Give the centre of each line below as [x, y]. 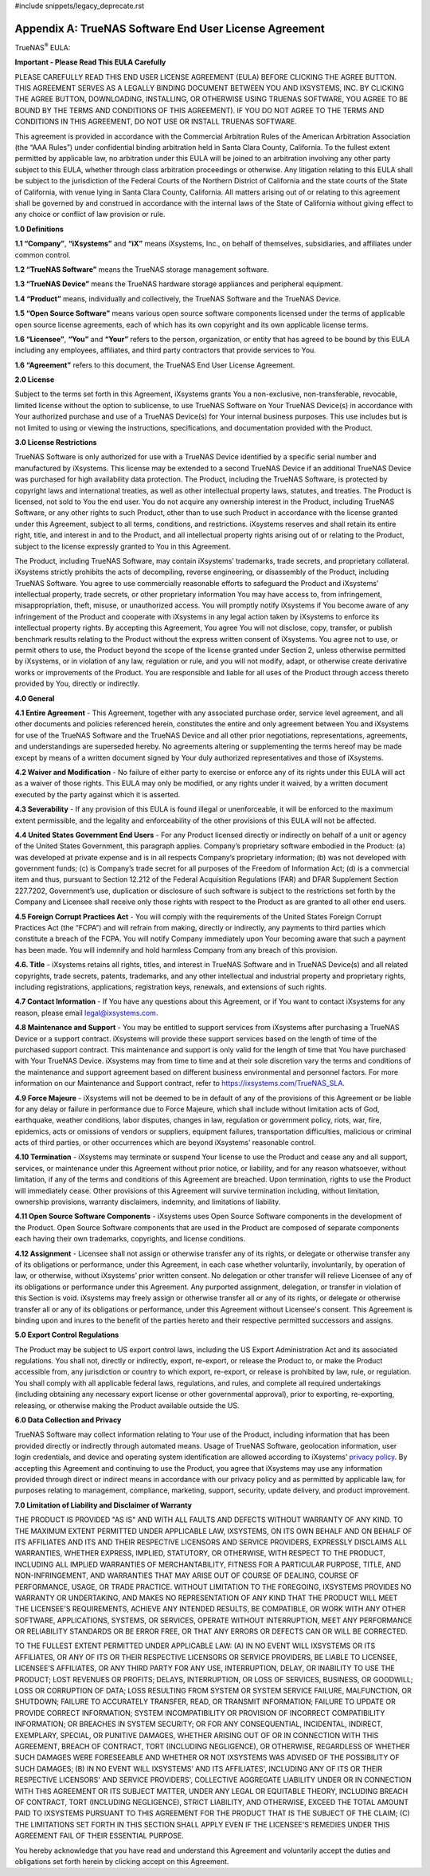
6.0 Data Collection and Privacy [68, 1420]
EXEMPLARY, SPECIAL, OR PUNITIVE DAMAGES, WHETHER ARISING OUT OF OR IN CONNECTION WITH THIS [197, 1735]
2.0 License [35, 380]
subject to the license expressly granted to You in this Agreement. [123, 546]
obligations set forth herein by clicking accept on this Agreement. [122, 1861]
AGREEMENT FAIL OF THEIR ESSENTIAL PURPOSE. [99, 1836]
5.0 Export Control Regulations [67, 1335]
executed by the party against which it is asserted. [98, 794]
